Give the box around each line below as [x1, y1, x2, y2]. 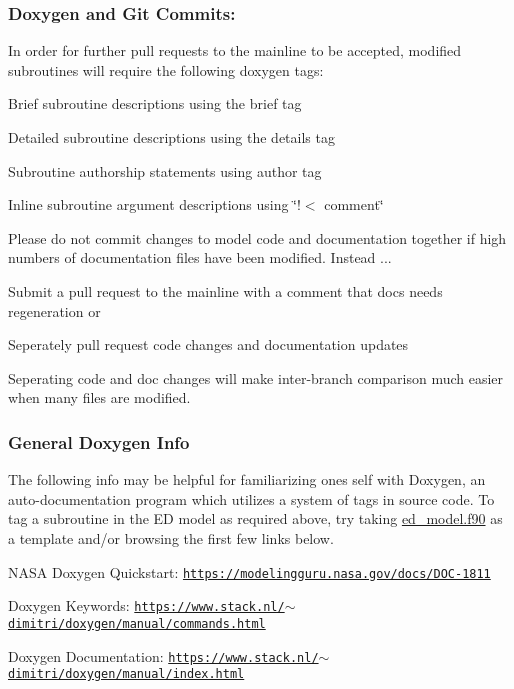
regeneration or [8, 300, 101, 321]
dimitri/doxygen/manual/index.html [8, 667, 245, 682]
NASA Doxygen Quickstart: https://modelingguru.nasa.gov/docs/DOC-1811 [8, 561, 491, 582]
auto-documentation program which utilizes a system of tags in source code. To [8, 488, 495, 509]
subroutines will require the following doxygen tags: [8, 59, 324, 80]
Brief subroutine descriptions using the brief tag [8, 93, 302, 114]
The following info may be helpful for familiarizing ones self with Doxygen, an [8, 469, 486, 490]
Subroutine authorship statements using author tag [8, 160, 322, 181]
